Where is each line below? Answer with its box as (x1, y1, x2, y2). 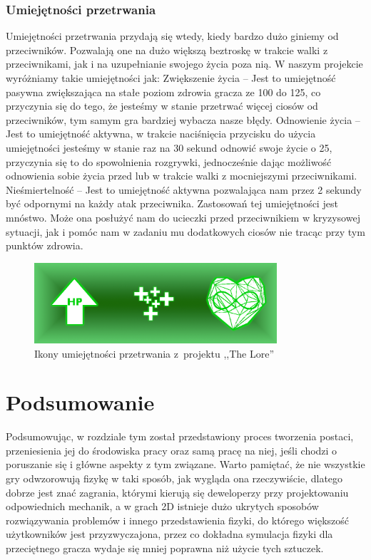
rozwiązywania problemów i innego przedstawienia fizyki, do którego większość (6, 512, 350, 527)
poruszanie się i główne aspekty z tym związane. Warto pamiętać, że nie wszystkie (6, 457, 365, 472)
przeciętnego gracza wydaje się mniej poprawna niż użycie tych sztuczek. (6, 541, 324, 556)
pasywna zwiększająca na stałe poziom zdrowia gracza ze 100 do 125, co (6, 84, 321, 99)
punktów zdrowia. (6, 238, 83, 253)
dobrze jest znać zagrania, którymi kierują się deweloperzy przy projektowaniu (6, 484, 349, 499)
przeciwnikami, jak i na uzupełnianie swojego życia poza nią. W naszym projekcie (6, 56, 363, 71)
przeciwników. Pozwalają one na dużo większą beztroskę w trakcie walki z (6, 42, 328, 57)
